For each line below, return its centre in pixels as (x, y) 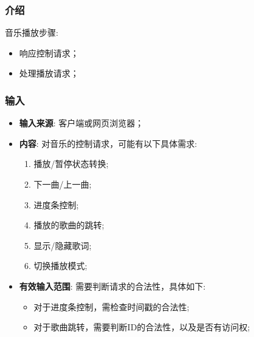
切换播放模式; (60, 266)
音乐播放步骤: (32, 32)
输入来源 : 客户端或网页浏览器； (81, 123)
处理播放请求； (49, 73)
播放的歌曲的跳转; (69, 225)
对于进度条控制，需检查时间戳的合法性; (112, 306)
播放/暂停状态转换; (71, 164)
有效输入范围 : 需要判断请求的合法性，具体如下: (112, 286)
